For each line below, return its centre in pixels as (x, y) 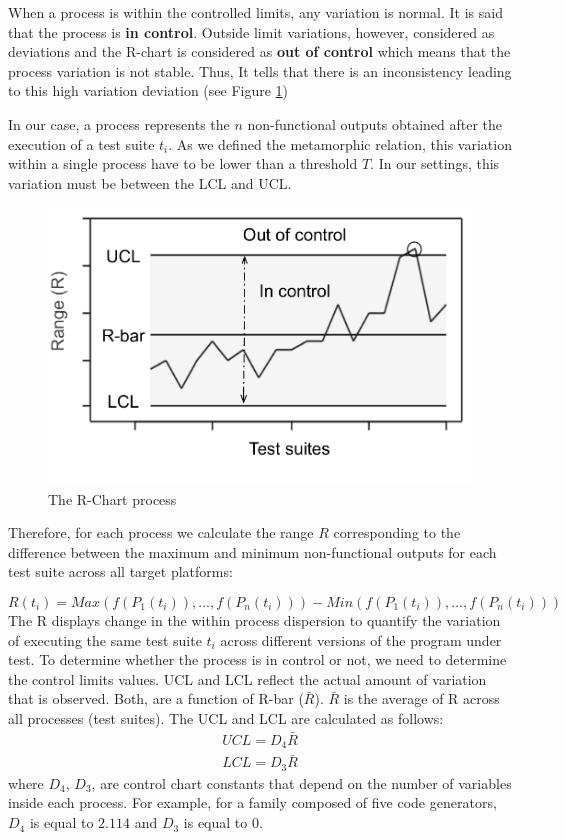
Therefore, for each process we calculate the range (161, 532)
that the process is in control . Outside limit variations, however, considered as (251, 31)
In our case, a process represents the (119, 123)
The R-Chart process (112, 498)
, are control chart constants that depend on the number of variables (301, 782)
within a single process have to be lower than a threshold (183, 163)
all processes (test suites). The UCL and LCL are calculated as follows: (226, 717)
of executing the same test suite (105, 639)
